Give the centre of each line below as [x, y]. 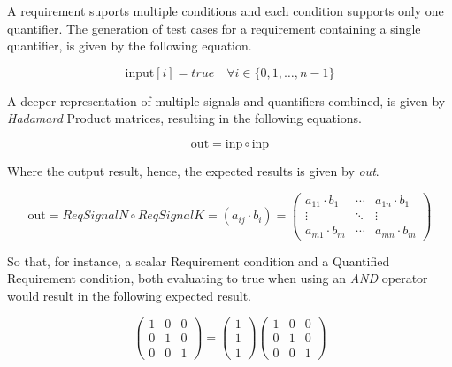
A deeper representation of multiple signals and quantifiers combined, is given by [226, 100]
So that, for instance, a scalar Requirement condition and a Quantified [199, 260]
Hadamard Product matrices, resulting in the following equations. [184, 118]
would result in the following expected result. [129, 295]
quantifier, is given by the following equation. [130, 46]
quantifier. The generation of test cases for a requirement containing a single [214, 28]
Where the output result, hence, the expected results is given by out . [193, 170]
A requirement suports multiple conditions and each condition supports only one [226, 11]
